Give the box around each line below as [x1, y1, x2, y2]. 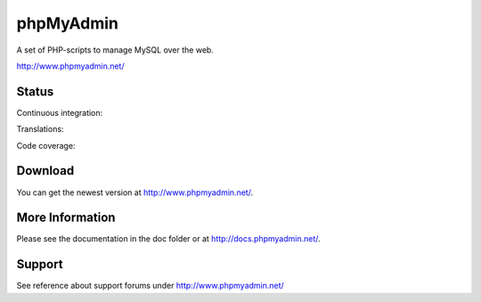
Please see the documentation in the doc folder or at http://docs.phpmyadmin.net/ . [16, 233, 321, 244]
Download [16, 163, 75, 178]
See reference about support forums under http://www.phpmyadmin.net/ [16, 281, 284, 291]
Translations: [16, 124, 64, 135]
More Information [16, 210, 116, 225]
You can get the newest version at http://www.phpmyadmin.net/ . [16, 187, 254, 198]
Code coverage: [16, 140, 76, 151]
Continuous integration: [16, 107, 103, 118]
